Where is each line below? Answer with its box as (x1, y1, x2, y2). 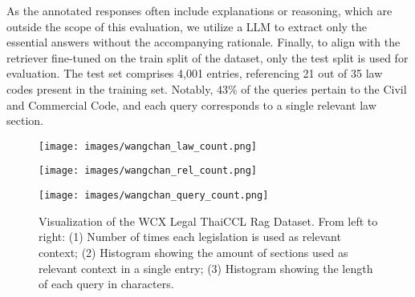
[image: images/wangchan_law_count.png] (39, 140, 258, 152)
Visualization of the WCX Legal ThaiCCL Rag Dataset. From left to (39, 212, 378, 229)
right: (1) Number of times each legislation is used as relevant (39, 228, 341, 245)
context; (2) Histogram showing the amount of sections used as (39, 243, 348, 260)
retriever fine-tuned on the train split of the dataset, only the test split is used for (6, 49, 409, 66)
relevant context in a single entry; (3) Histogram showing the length (39, 259, 373, 276)
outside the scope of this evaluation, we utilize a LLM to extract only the (6, 18, 368, 34)
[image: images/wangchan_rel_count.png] (39, 165, 258, 177)
